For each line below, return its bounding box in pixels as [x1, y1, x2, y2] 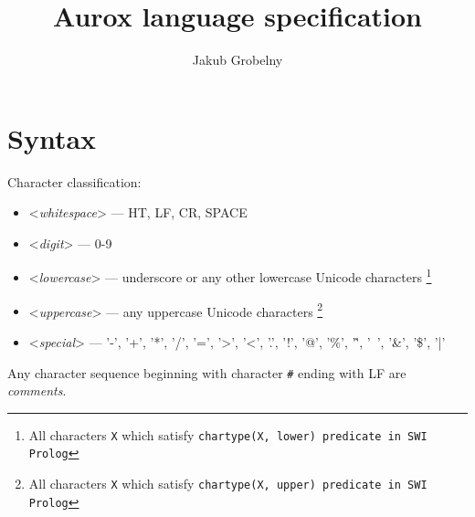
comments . [7, 381, 67, 400]
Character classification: [7, 172, 142, 191]
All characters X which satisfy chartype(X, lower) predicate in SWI [28, 425, 427, 444]
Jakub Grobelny [192, 50, 283, 69]
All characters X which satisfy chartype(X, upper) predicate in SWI [28, 474, 427, 493]
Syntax [7, 119, 97, 156]
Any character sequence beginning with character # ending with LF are [7, 363, 406, 382]
